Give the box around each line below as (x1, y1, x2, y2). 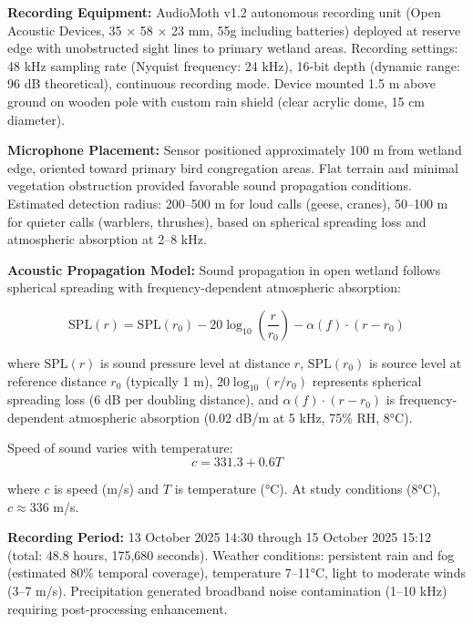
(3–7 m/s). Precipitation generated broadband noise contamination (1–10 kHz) (7, 581, 447, 600)
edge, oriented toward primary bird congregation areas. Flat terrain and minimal (7, 158, 458, 177)
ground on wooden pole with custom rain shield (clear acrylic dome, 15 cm (7, 91, 426, 110)
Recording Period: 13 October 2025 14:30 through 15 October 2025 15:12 (7, 527, 431, 547)
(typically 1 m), (125, 371, 213, 390)
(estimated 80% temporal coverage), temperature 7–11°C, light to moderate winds (7, 563, 466, 582)
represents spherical (312, 371, 422, 390)
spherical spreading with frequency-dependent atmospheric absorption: (7, 278, 401, 297)
